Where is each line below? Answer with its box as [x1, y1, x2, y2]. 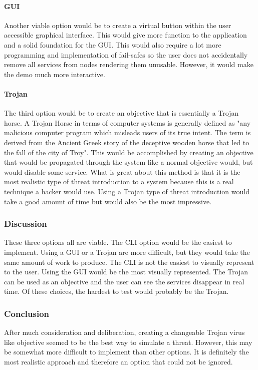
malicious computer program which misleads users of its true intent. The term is [4, 127, 251, 138]
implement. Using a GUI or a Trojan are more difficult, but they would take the [4, 246, 250, 257]
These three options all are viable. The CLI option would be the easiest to [4, 237, 232, 247]
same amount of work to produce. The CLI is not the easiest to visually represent [4, 256, 254, 267]
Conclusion [4, 307, 49, 319]
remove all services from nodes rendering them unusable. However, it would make [4, 59, 253, 70]
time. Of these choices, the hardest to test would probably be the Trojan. [4, 286, 229, 296]
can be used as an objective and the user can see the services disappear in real [4, 276, 244, 286]
